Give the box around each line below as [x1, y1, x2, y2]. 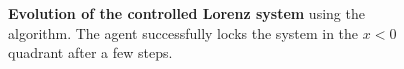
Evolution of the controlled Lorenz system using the [8, 3, 365, 23]
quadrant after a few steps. [8, 42, 173, 63]
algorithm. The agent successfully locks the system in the [8, 22, 359, 43]
